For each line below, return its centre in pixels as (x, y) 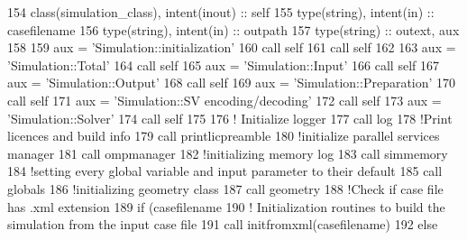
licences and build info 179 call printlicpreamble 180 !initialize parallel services (224, 136)
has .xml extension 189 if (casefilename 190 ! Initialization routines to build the (226, 206)
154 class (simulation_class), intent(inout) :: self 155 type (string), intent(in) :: (221, 12)
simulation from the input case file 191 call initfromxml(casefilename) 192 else (223, 224)
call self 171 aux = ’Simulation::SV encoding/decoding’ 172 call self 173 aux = (224, 100)
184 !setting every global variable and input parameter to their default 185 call (225, 171)
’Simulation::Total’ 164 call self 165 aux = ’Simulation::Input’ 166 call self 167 (223, 65)
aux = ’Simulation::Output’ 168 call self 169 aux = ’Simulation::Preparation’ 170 (232, 83)
